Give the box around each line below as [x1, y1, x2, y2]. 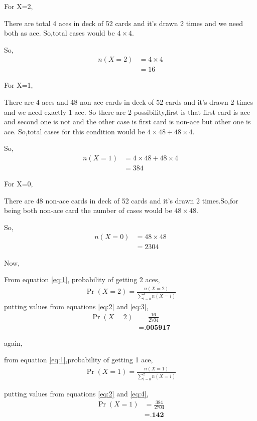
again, [4, 337, 23, 348]
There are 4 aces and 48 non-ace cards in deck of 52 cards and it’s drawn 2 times [4, 97, 253, 107]
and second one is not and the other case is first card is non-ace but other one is [4, 116, 251, 127]
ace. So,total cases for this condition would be [4, 126, 145, 136]
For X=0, [4, 178, 33, 189]
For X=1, [4, 80, 33, 90]
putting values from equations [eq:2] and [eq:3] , [4, 301, 149, 311]
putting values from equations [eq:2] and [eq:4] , [4, 388, 149, 399]
